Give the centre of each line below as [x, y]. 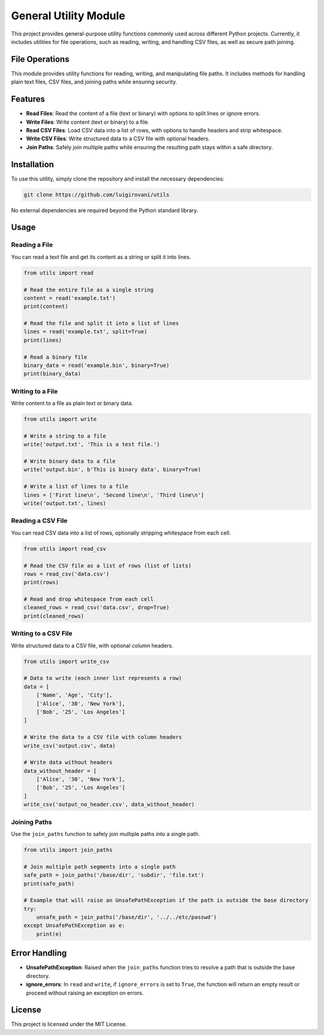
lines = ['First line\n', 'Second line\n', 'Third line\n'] [114, 495]
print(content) [46, 306]
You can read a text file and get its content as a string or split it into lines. [101, 257]
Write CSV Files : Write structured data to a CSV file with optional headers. [118, 139]
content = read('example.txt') [70, 298]
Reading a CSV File [39, 521]
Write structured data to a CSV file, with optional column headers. [92, 645]
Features [28, 99]
